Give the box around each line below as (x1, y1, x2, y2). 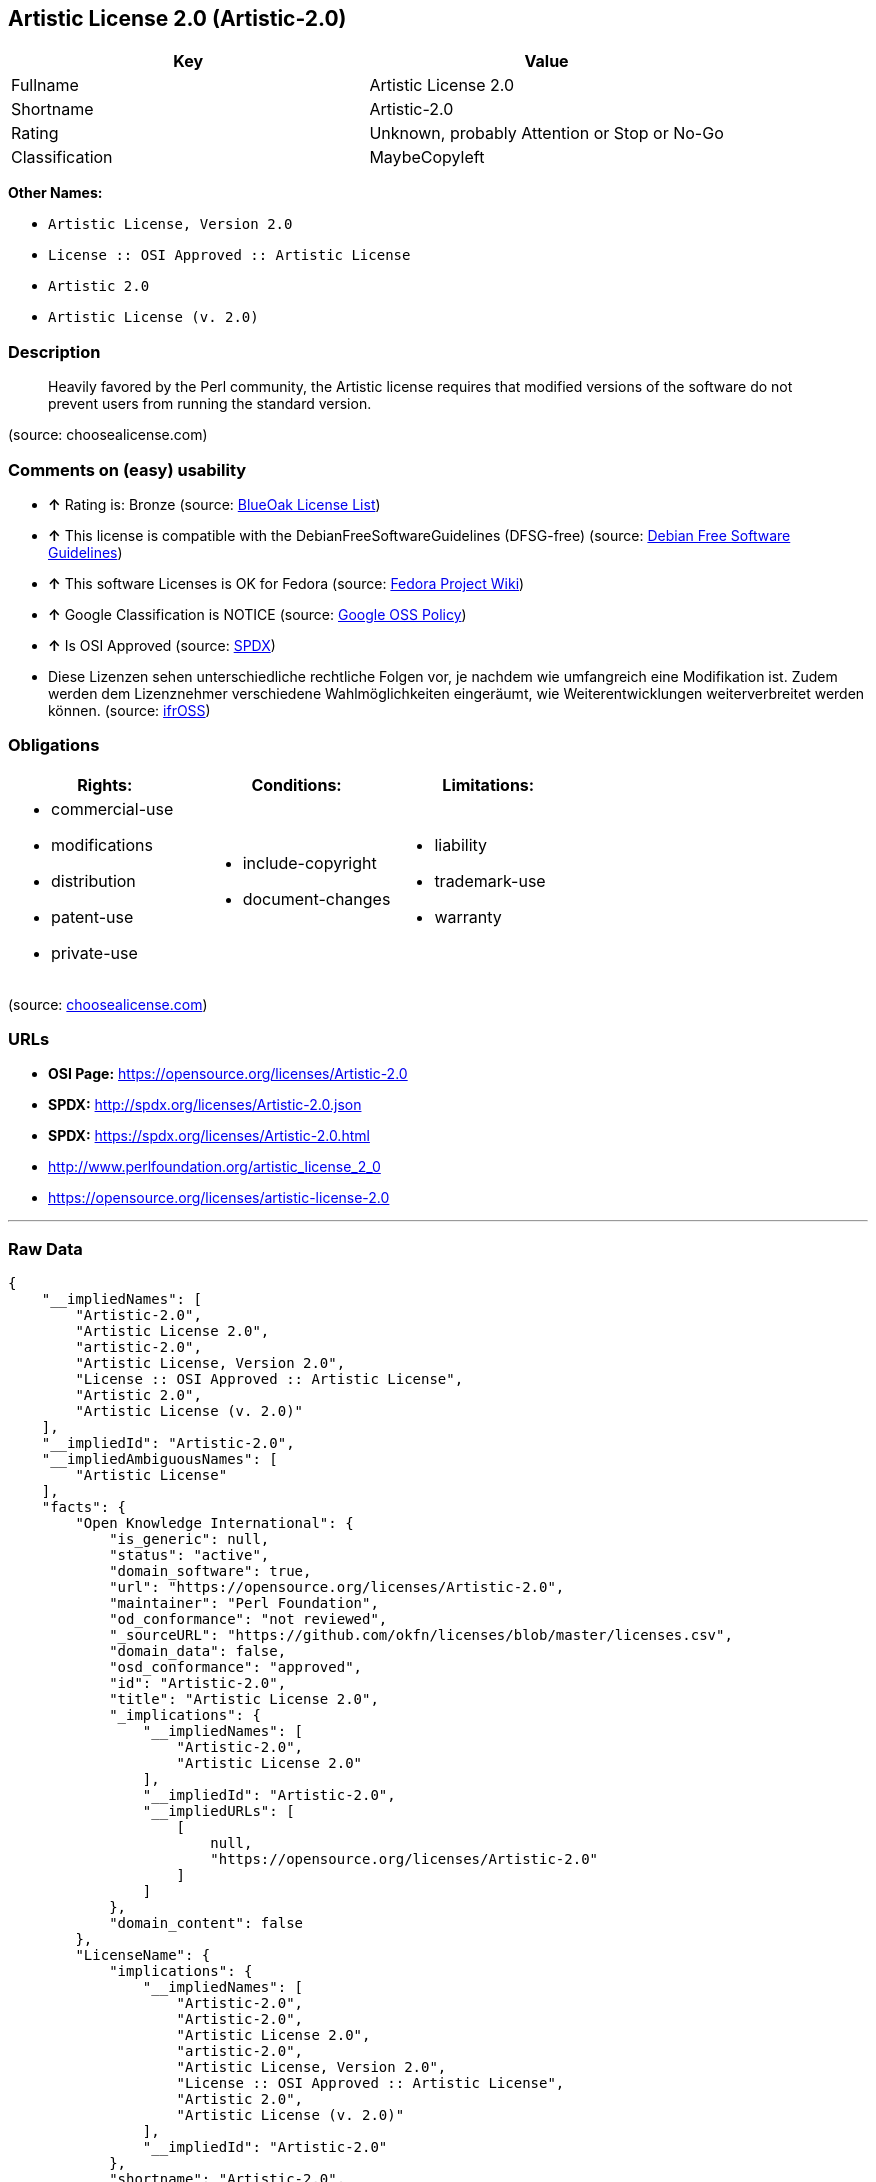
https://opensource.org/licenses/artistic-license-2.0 (48, 1189, 390, 1207)
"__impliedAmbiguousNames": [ (41, 1451, 278, 1468)
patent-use (51, 906, 134, 927)
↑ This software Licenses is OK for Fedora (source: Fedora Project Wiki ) (48, 574, 525, 592)
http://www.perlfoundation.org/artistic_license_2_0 (48, 1158, 381, 1176)
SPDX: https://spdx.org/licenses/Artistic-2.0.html (48, 1127, 370, 1145)
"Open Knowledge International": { (75, 1515, 354, 1532)
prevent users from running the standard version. (48, 395, 372, 413)
